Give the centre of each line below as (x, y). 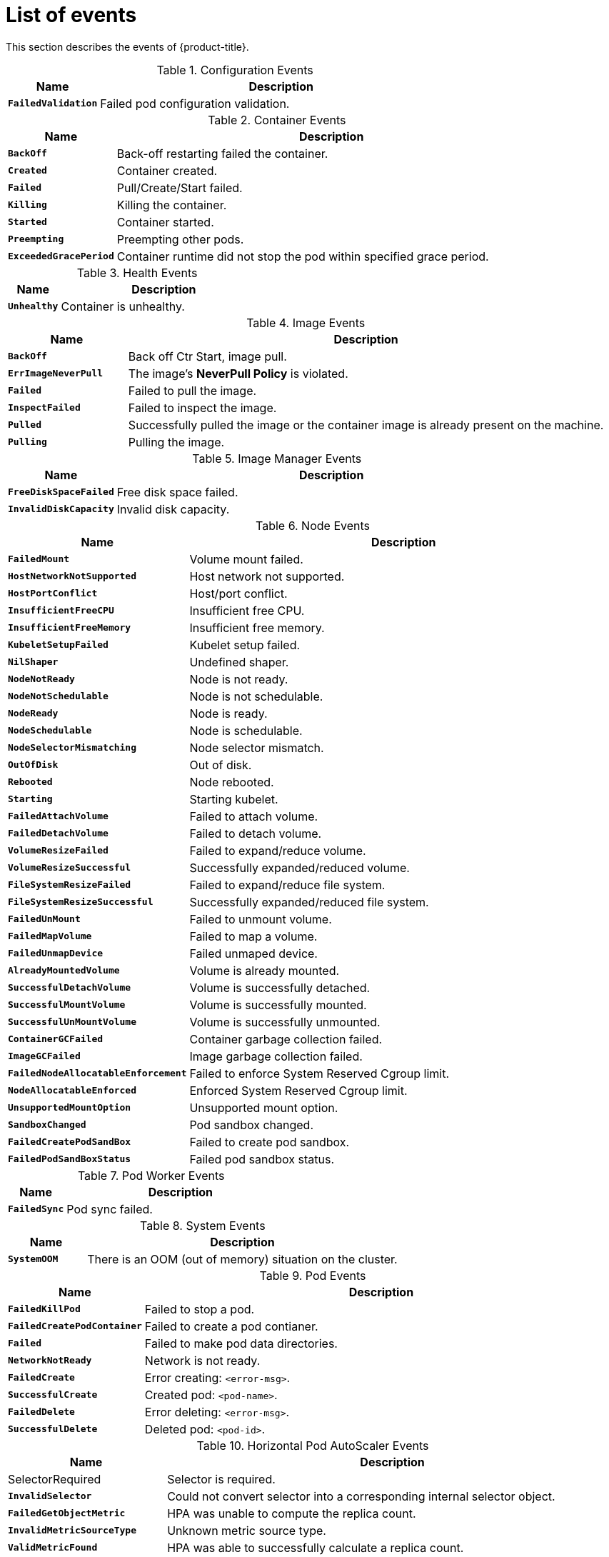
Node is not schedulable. (256, 696)
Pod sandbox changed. (252, 1125)
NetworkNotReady (50, 1361)
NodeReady (33, 714)
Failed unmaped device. (253, 953)
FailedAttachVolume (58, 816)
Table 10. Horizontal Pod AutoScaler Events (313, 1445)
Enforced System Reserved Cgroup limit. (298, 1090)
